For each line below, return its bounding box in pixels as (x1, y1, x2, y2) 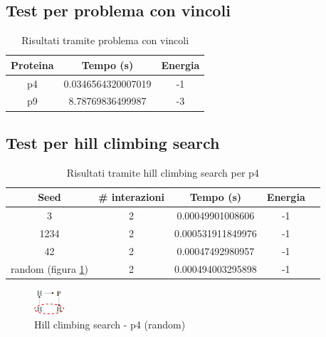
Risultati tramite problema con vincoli (21, 33, 189, 48)
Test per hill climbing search (6, 131, 220, 153)
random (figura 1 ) (11, 261, 88, 276)
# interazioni (98, 190, 164, 204)
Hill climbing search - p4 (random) (34, 316, 186, 331)
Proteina (11, 57, 54, 72)
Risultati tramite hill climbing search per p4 (66, 165, 259, 180)
